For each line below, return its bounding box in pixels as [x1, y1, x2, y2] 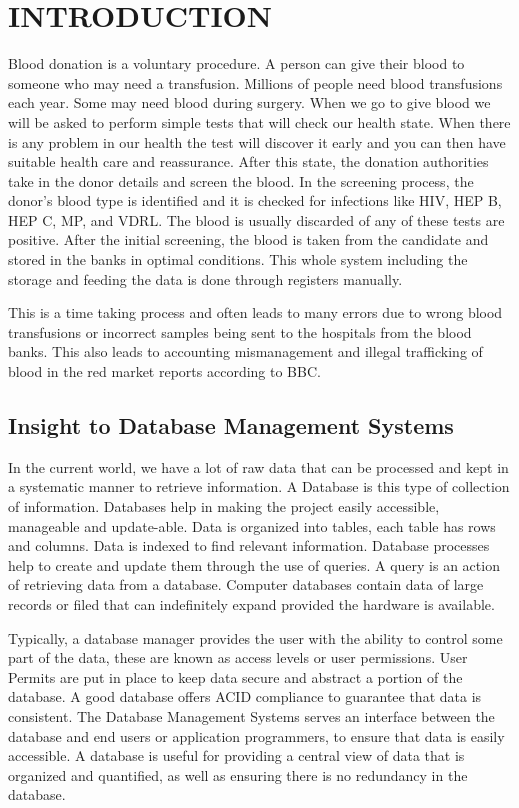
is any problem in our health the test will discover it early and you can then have [8, 131, 506, 152]
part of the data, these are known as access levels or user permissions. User [8, 647, 468, 668]
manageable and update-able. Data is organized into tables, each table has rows [8, 515, 496, 536]
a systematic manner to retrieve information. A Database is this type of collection [8, 476, 510, 497]
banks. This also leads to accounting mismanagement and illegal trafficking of [8, 341, 483, 362]
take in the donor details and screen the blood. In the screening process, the [8, 170, 474, 191]
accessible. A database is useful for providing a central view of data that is [8, 745, 465, 766]
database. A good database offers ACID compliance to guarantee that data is [8, 686, 482, 707]
